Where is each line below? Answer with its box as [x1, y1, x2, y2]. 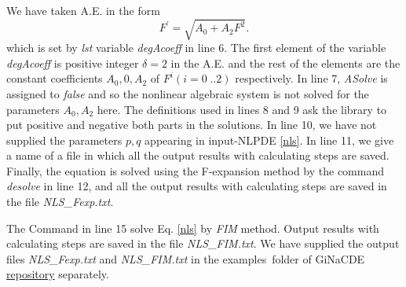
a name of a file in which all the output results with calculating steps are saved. [6, 147, 390, 164]
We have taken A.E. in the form [6, 2, 160, 18]
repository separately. [6, 266, 109, 282]
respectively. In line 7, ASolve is [235, 70, 388, 86]
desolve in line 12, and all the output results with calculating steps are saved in [6, 178, 387, 194]
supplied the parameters [6, 131, 123, 148]
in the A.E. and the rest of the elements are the [170, 54, 401, 71]
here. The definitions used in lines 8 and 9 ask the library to [97, 101, 387, 117]
